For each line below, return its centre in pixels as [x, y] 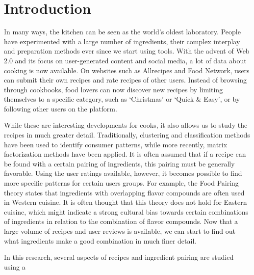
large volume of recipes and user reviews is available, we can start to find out [120, 231]
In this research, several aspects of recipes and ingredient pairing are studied [119, 257]
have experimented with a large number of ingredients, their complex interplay [122, 41]
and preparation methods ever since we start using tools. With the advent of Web [127, 51]
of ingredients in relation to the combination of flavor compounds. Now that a [121, 221]
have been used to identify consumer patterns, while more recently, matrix [116, 144]
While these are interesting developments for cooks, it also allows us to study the [126, 125]
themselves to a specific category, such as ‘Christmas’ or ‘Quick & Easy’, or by [122, 99]
